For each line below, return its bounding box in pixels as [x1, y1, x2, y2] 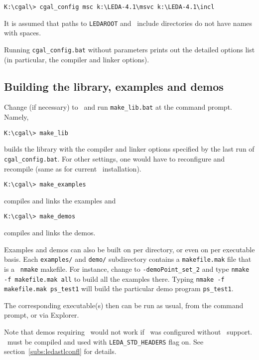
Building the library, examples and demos [4, 78, 224, 94]
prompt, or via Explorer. [4, 310, 79, 320]
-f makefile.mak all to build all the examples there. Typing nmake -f [4, 273, 225, 284]
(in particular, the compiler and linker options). [4, 54, 149, 64]
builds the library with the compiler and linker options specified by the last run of [4, 144, 255, 154]
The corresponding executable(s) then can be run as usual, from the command [4, 300, 244, 310]
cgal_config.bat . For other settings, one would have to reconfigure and [4, 153, 225, 164]
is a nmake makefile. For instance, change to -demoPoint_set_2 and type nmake [4, 263, 250, 274]
